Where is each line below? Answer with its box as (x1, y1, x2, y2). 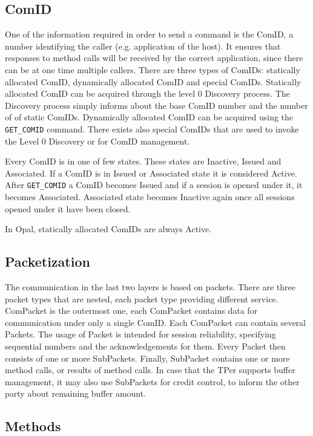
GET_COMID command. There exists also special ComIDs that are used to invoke (5, 122, 299, 135)
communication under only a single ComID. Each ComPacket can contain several (5, 316, 306, 328)
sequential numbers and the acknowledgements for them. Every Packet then (5, 340, 286, 352)
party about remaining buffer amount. (5, 387, 147, 400)
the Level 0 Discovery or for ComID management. (5, 134, 190, 147)
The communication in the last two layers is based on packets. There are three (5, 281, 295, 293)
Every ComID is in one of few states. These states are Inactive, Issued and (5, 155, 282, 168)
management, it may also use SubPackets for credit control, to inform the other (5, 375, 300, 388)
